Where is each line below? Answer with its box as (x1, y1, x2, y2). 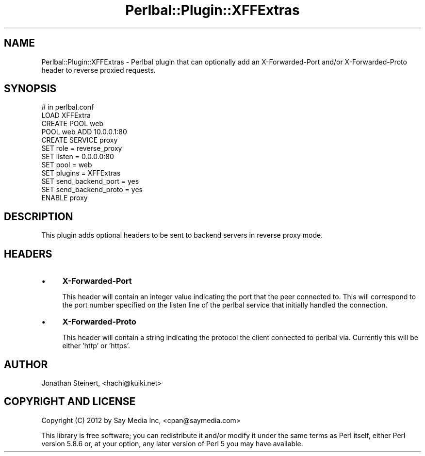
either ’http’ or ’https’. (62, 342, 131, 350)
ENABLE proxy (41, 194, 88, 202)
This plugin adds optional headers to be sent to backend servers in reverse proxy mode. (41, 231, 323, 240)
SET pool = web (41, 161, 92, 169)
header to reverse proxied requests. (41, 65, 156, 74)
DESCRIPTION (4, 210, 73, 223)
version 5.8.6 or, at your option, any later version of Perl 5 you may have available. (41, 439, 303, 448)
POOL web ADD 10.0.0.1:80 (41, 128, 127, 136)
